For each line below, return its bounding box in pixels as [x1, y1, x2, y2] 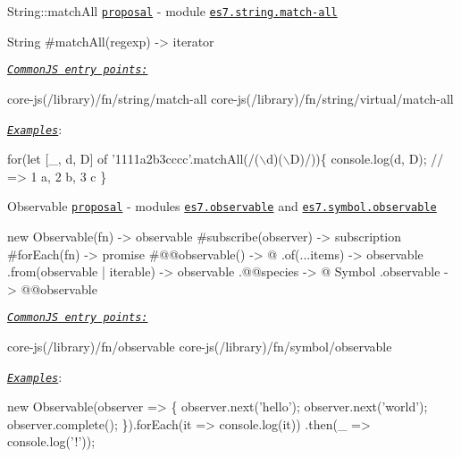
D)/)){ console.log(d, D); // [289, 149, 444, 168]
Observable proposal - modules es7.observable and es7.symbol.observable [7, 197, 437, 216]
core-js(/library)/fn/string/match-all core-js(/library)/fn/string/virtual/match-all [7, 89, 454, 107]
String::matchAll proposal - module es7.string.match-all [7, 2, 338, 20]
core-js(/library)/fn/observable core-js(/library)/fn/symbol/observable [7, 337, 392, 356]
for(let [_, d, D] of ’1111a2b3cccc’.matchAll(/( [7, 149, 260, 168]
